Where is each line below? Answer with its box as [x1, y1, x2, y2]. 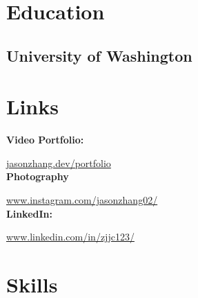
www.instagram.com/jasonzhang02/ [6, 193, 158, 207]
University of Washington [6, 44, 192, 66]
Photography [6, 169, 69, 184]
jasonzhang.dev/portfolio [6, 155, 111, 170]
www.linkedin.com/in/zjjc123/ [6, 229, 135, 244]
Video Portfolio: [6, 132, 84, 147]
